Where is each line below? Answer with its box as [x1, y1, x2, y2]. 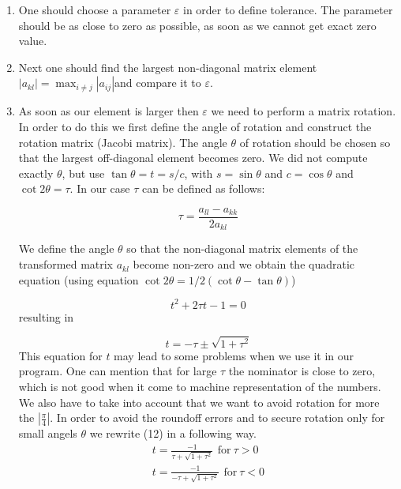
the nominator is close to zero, [228, 363, 376, 379]
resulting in [18, 308, 74, 325]
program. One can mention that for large [18, 363, 217, 379]
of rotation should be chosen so [239, 134, 391, 150]
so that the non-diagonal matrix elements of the [126, 240, 358, 257]
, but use [62, 164, 105, 181]
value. [18, 32, 47, 49]
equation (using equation [18, 271, 139, 288]
